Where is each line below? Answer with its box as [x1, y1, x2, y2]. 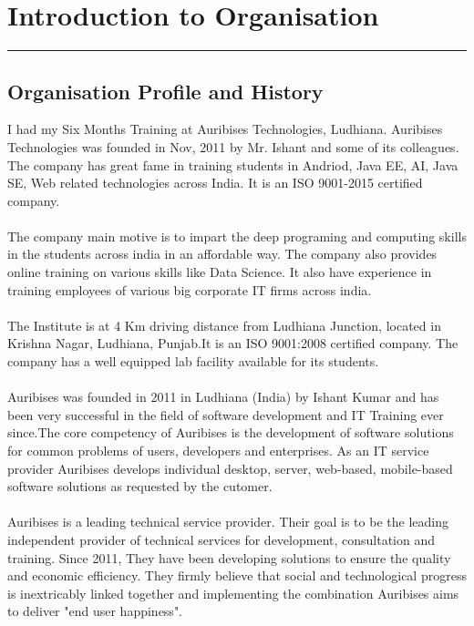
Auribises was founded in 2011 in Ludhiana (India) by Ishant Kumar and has [7, 387, 439, 406]
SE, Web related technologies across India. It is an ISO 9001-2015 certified [7, 173, 423, 192]
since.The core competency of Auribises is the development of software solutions [7, 423, 454, 442]
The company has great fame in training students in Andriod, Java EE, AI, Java [7, 155, 459, 174]
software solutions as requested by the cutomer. [7, 477, 273, 496]
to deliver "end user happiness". [7, 601, 183, 621]
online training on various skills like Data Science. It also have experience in [7, 262, 432, 282]
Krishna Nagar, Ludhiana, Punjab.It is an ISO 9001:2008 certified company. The [7, 334, 459, 353]
